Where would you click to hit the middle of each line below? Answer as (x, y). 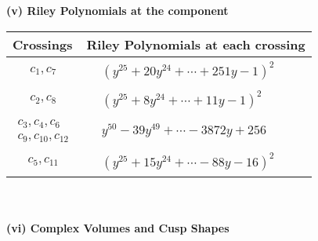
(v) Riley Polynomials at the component (117, 10)
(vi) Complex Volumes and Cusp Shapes (118, 228)
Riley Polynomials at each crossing (196, 44)
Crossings (43, 44)
